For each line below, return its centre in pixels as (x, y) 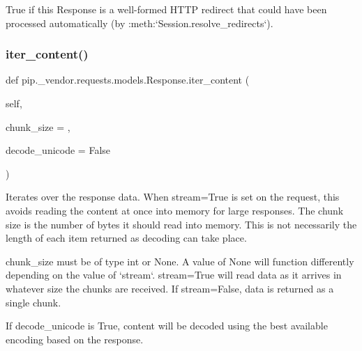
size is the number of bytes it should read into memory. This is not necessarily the (181, 224)
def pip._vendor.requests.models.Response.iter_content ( (128, 80)
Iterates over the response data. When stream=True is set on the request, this (173, 197)
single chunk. (33, 302)
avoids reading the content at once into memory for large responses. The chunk (175, 210)
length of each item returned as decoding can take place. (126, 238)
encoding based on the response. (75, 339)
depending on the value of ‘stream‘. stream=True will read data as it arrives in (174, 275)
